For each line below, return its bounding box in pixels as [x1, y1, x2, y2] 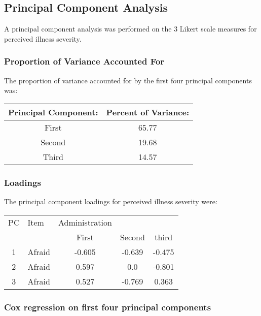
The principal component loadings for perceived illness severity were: [4, 196, 217, 207]
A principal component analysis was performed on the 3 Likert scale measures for [4, 23, 257, 34]
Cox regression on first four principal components [4, 300, 211, 313]
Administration [58, 216, 112, 228]
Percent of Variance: [106, 106, 190, 118]
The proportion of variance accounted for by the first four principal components [4, 75, 252, 85]
